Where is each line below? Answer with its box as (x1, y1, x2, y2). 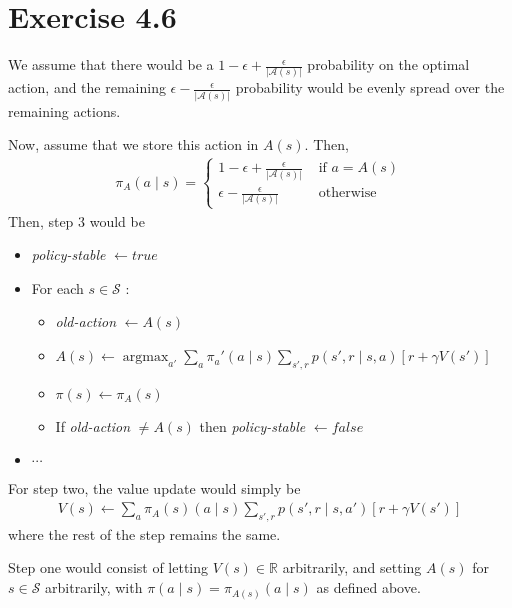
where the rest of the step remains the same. (8, 523, 281, 544)
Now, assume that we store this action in (8, 134, 259, 155)
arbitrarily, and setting (282, 557, 422, 578)
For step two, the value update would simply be (8, 478, 301, 499)
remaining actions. (8, 100, 121, 121)
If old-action (55, 415, 131, 436)
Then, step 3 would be (8, 210, 145, 231)
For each (31, 277, 84, 298)
